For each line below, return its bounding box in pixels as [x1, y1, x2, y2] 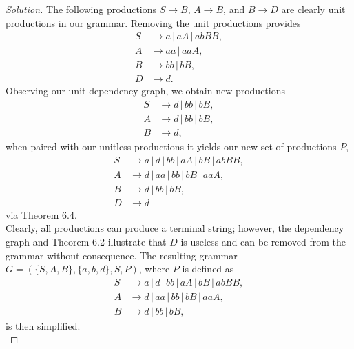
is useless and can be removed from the [180, 234, 346, 248]
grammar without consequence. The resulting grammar [6, 248, 238, 262]
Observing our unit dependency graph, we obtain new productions [6, 83, 285, 98]
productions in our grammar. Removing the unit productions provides [6, 15, 301, 30]
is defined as [182, 261, 234, 276]
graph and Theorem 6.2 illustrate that [6, 234, 167, 248]
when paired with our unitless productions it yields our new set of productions [6, 139, 337, 153]
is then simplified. [6, 318, 81, 332]
